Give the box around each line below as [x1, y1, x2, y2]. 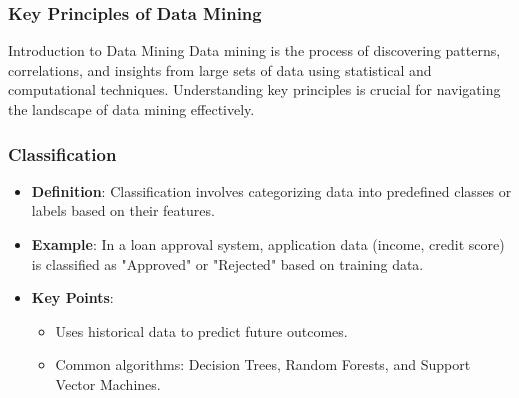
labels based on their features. [31, 200, 215, 221]
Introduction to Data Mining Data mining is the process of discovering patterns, [8, 40, 501, 61]
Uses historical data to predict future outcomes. [55, 320, 348, 341]
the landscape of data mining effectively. [8, 99, 255, 119]
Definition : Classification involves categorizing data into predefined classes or [31, 180, 512, 201]
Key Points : [31, 287, 114, 308]
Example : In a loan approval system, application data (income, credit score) [31, 234, 505, 254]
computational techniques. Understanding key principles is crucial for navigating [8, 79, 501, 100]
